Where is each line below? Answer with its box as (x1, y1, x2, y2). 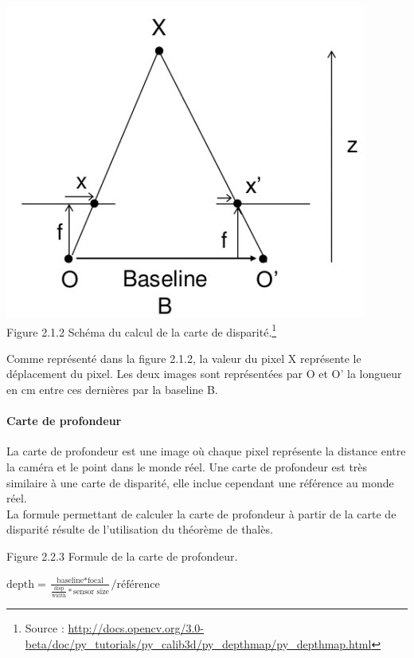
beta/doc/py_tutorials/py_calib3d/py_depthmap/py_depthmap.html (25, 635, 372, 652)
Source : (25, 620, 64, 636)
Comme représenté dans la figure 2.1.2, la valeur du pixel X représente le (6, 349, 361, 366)
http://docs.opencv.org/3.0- (68, 620, 204, 636)
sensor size (73, 587, 109, 596)
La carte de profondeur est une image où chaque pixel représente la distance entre (6, 443, 406, 459)
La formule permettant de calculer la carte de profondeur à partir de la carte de (6, 505, 396, 522)
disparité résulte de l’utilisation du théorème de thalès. (6, 521, 273, 538)
